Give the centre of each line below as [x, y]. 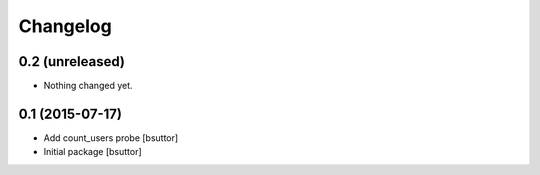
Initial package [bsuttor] [92, 152]
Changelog [65, 26]
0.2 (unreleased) [71, 61]
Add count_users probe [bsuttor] [111, 137]
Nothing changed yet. [88, 86]
